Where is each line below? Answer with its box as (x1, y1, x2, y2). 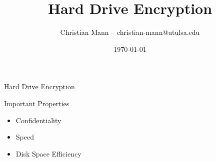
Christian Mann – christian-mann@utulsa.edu (60, 27, 200, 37)
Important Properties (4, 98, 69, 108)
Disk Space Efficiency (15, 148, 81, 159)
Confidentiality (15, 115, 61, 125)
